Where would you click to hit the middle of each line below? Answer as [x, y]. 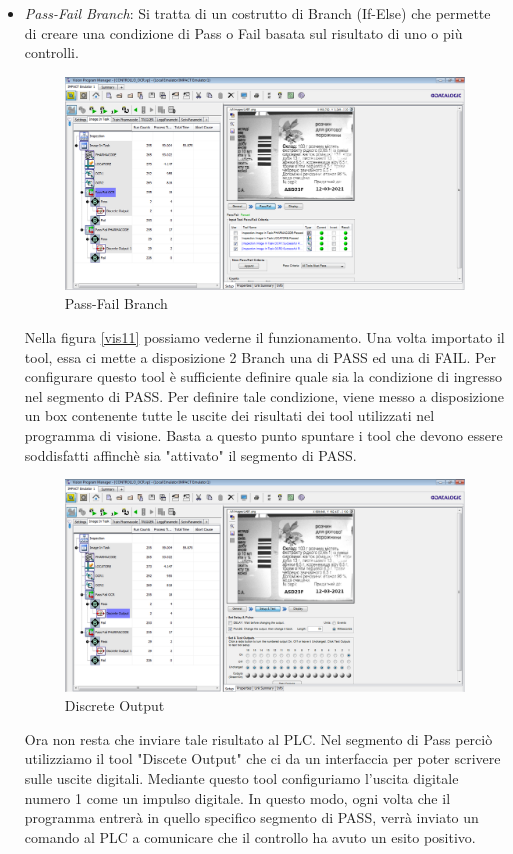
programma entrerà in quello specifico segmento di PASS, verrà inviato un [251, 817]
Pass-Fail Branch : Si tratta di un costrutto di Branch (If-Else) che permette [257, 13]
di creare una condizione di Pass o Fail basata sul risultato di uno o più [243, 32]
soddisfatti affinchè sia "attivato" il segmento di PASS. [190, 454]
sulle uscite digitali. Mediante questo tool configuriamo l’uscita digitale [241, 778]
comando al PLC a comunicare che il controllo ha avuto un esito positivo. [250, 836]
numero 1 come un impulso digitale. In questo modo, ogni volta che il [237, 797]
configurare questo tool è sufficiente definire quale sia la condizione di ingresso [263, 376]
